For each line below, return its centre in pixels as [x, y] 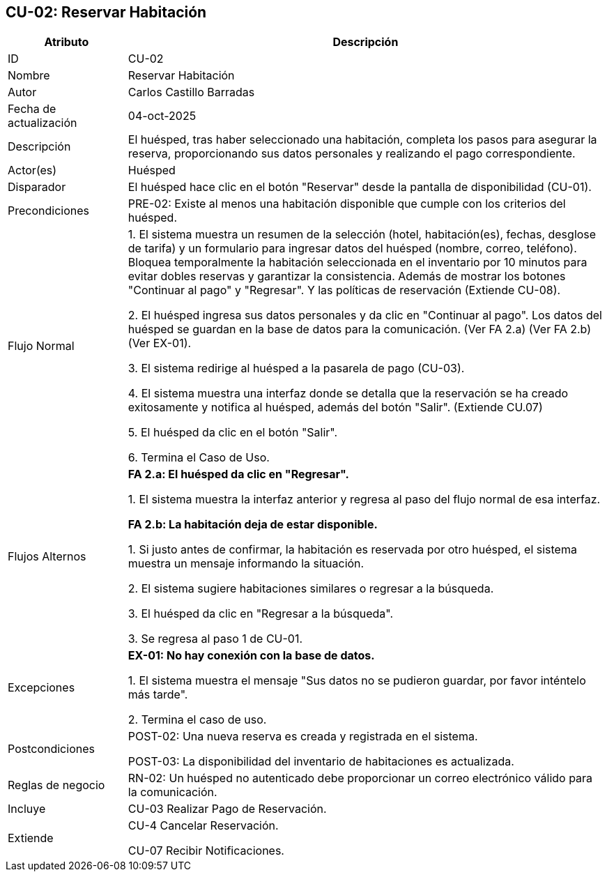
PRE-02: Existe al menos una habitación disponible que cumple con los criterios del [347, 204]
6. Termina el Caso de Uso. [199, 458]
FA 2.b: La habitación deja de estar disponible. [253, 525]
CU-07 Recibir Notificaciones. [206, 851]
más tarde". [158, 695]
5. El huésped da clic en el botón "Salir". [233, 433]
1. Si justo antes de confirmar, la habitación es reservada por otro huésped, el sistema [352, 550]
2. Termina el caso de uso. [197, 720]
